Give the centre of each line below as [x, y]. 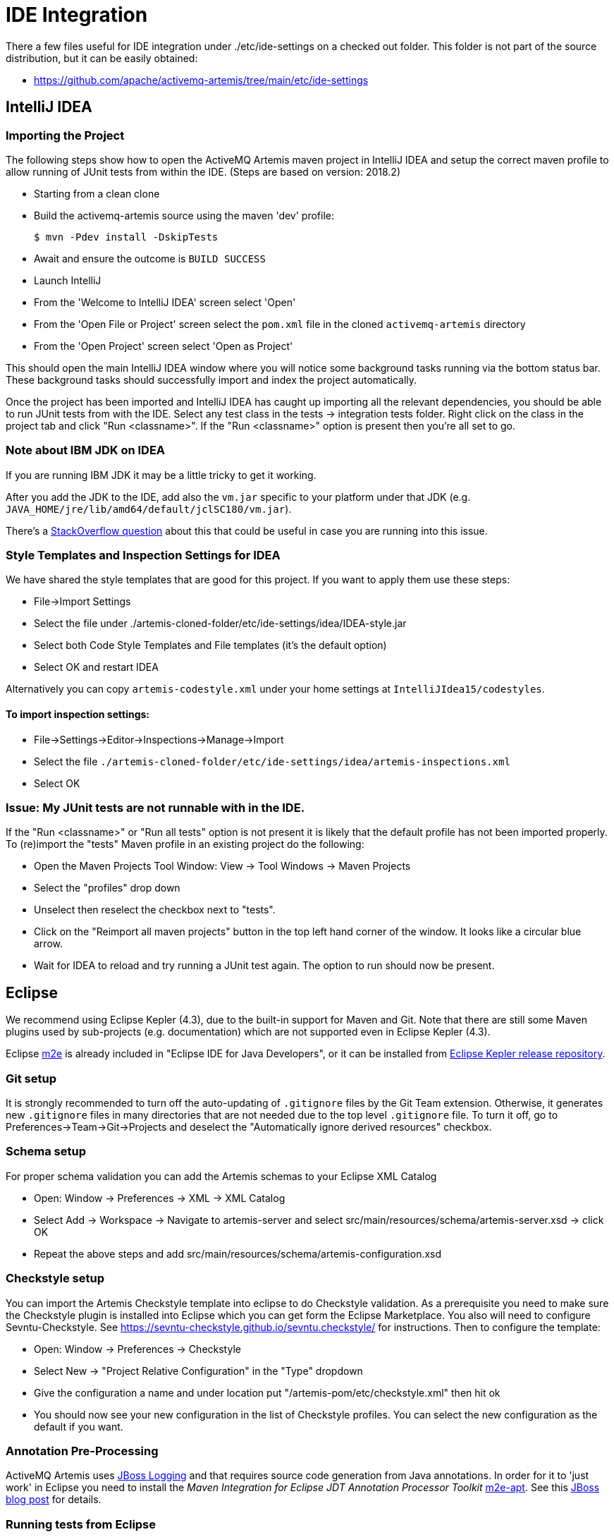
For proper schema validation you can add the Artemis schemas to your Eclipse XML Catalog [221, 1176]
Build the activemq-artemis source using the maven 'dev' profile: [184, 215]
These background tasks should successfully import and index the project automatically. [211, 379]
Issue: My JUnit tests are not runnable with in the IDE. [155, 808]
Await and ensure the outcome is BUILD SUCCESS [150, 258]
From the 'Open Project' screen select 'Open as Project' [164, 346]
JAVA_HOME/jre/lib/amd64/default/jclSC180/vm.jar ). [149, 509]
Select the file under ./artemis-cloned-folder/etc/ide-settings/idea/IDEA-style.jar [220, 624]
